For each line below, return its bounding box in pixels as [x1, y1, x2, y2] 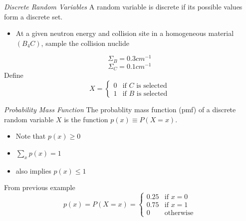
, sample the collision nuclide [41, 37, 129, 48]
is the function [64, 114, 108, 124]
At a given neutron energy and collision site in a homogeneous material [15, 28, 234, 38]
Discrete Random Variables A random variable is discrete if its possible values [4, 1, 243, 11]
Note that [15, 131, 46, 141]
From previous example [4, 182, 75, 193]
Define [4, 70, 23, 80]
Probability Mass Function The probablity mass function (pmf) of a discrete [4, 104, 236, 115]
